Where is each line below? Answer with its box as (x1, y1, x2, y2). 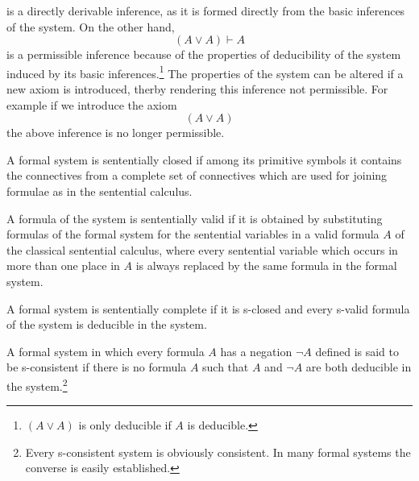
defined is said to (315, 342, 399, 359)
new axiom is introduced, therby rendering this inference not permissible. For (6, 81, 388, 97)
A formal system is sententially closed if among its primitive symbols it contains (6, 151, 402, 168)
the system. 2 (6, 375, 68, 394)
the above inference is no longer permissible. (6, 124, 225, 141)
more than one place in (6, 257, 120, 274)
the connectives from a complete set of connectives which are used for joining (6, 167, 388, 184)
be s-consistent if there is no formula (6, 359, 187, 375)
